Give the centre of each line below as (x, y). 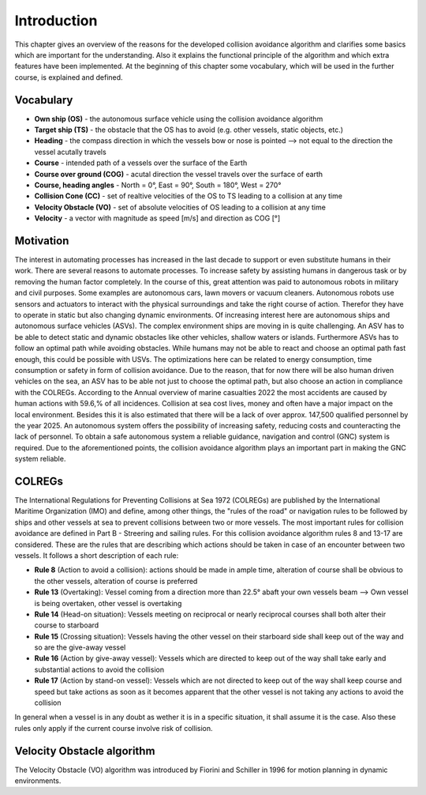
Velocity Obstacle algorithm (85, 751)
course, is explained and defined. (69, 77)
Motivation (42, 241)
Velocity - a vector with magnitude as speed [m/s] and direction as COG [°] (157, 218)
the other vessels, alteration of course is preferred (116, 581)
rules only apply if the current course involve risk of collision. (114, 728)
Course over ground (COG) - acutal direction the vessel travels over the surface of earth (179, 174)
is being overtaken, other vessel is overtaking (108, 603)
